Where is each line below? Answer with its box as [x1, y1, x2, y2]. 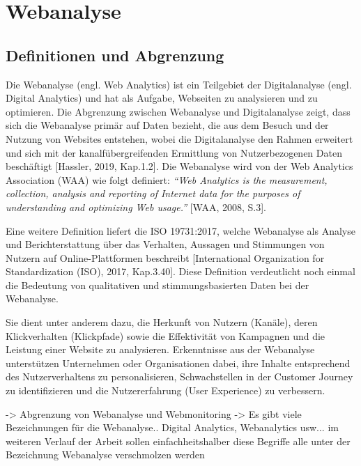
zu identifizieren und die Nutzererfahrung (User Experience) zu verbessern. [6, 383, 325, 398]
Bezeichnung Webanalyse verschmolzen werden [6, 447, 205, 462]
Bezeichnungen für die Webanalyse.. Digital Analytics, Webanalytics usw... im [6, 420, 339, 435]
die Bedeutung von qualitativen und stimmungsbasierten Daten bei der [6, 277, 309, 292]
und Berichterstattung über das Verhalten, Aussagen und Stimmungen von [6, 237, 325, 251]
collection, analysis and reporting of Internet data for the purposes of [6, 186, 300, 201]
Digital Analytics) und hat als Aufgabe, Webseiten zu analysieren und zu [6, 91, 318, 105]
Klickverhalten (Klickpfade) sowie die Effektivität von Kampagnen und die [6, 328, 325, 343]
